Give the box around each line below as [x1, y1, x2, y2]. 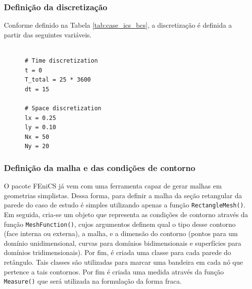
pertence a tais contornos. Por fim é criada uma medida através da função [4, 266, 224, 276]
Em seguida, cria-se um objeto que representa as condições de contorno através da [4, 209, 248, 219]
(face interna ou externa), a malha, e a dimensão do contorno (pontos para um [4, 228, 238, 238]
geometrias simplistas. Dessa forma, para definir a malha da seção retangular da [4, 190, 242, 200]
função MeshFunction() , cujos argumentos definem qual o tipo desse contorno [4, 219, 236, 229]
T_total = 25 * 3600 [24, 76, 91, 84]
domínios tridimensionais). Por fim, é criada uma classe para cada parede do [4, 247, 231, 257]
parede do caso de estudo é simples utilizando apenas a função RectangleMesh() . [4, 200, 246, 210]
